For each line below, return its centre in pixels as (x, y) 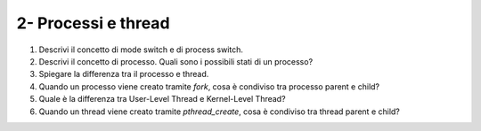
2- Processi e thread (93, 23)
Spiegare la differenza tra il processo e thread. (124, 74)
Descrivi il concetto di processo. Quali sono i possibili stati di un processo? (176, 61)
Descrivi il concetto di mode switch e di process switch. (141, 50)
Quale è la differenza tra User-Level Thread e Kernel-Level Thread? (162, 99)
